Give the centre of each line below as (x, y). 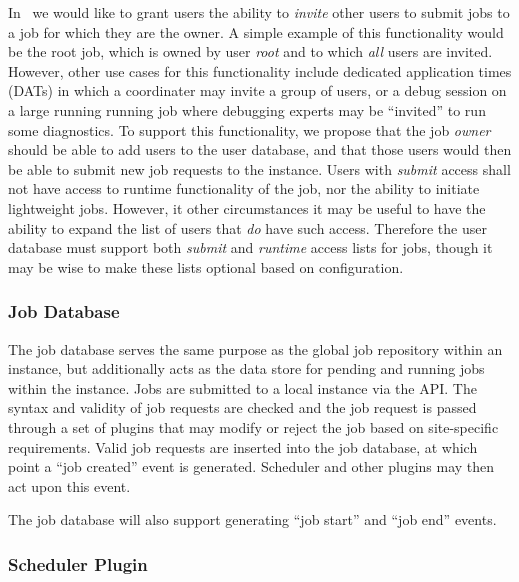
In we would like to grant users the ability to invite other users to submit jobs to (259, 12)
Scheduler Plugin (78, 563)
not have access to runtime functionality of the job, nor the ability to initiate (244, 188)
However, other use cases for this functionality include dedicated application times (260, 70)
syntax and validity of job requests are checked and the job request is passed (242, 407)
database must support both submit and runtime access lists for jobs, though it (250, 247)
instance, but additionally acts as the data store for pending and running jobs (246, 368)
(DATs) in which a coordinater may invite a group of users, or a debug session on (257, 90)
